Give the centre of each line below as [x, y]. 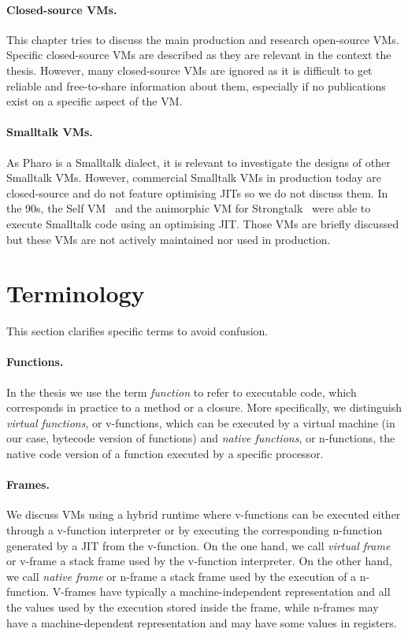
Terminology [76, 293]
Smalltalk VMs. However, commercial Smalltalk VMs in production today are [194, 177]
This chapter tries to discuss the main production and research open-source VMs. [203, 39]
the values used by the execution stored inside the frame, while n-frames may [193, 606]
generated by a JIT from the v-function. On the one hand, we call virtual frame [198, 545]
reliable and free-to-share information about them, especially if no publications [196, 85]
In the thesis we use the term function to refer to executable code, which [182, 392]
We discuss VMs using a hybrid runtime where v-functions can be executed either [204, 514]
